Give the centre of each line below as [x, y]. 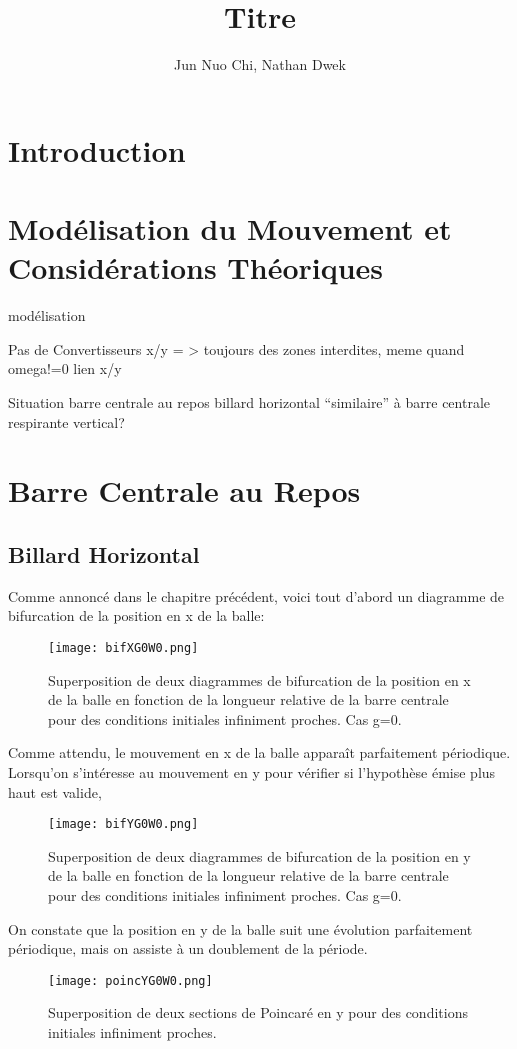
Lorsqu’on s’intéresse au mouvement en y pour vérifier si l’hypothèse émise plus [252, 771]
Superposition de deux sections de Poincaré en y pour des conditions [258, 1012]
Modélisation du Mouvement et [230, 228]
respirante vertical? [66, 421]
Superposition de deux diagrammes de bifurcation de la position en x [259, 679]
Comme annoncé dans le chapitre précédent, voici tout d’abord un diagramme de [256, 595]
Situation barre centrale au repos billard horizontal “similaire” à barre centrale [249, 402]
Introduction [97, 149]
